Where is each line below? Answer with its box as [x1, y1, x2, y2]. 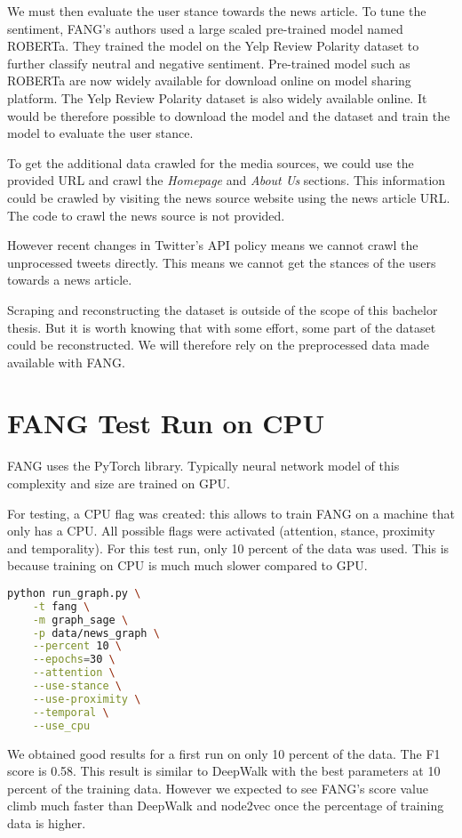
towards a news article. [7, 270, 132, 289]
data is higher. [7, 813, 86, 832]
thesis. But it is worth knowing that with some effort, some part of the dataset [7, 318, 436, 336]
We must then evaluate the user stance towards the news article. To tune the [7, 2, 426, 20]
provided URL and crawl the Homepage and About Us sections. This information [7, 171, 446, 189]
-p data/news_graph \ [32, 626, 160, 640]
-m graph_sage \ [32, 613, 129, 626]
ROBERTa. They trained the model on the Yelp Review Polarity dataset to [7, 36, 419, 55]
